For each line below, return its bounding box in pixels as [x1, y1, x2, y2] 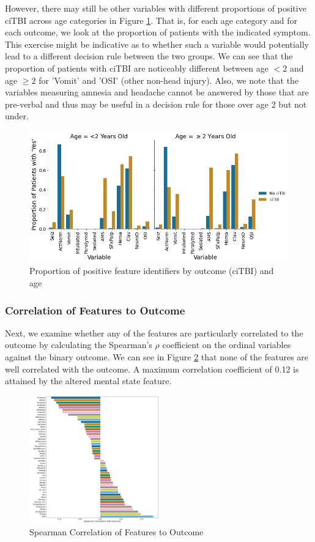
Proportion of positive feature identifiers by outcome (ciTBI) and [29, 264, 274, 277]
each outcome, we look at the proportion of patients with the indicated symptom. [5, 26, 311, 39]
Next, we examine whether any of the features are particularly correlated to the [5, 326, 303, 339]
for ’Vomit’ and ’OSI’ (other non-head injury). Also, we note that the [39, 73, 299, 86]
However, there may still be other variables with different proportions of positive [5, 2, 306, 14]
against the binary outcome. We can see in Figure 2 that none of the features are [5, 351, 309, 363]
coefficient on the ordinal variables [162, 338, 291, 351]
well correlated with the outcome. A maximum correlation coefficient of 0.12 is [5, 362, 299, 375]
